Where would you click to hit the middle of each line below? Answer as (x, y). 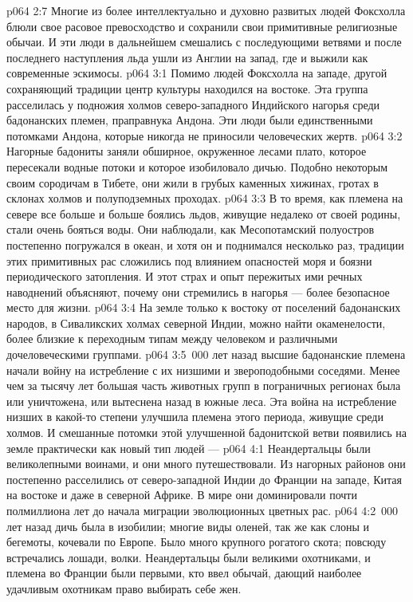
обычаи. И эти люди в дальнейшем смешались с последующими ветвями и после (204, 42)
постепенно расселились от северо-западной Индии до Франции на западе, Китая (204, 479)
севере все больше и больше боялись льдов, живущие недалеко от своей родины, (204, 213)
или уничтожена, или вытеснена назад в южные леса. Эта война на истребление (202, 401)
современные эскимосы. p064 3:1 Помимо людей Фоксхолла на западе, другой (197, 73)
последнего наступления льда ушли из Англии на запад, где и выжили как (187, 57)
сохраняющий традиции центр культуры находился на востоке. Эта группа (187, 88)
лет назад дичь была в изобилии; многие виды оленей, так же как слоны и (188, 526)
